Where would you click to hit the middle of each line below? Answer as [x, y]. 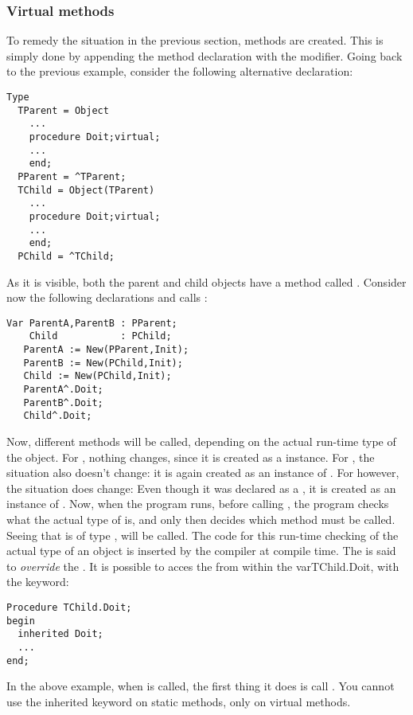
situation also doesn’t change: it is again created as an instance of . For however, [203, 473]
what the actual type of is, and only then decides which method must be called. [201, 519]
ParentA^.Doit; [63, 389]
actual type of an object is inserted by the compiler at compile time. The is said [201, 551]
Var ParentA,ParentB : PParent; [92, 323]
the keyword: [38, 582]
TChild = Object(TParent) [86, 190]
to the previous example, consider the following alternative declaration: [180, 71]
